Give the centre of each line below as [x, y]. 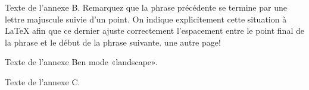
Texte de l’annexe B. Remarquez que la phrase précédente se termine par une [146, 7]
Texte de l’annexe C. [43, 81]
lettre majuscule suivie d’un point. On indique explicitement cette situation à [146, 19]
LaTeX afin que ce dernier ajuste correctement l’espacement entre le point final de [154, 30]
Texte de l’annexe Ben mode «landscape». [81, 62]
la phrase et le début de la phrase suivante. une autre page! [113, 42]
